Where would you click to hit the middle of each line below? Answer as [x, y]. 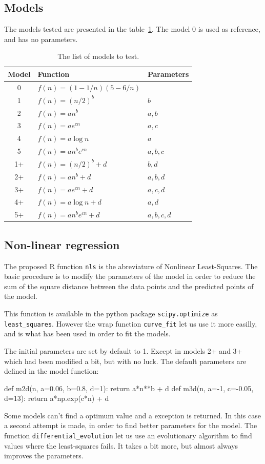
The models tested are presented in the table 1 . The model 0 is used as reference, [132, 29]
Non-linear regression [62, 244]
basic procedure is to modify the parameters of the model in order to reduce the [130, 276]
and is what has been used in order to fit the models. [87, 334]
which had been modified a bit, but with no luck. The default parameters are [125, 361]
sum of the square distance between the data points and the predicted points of [129, 286]
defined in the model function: [52, 371]
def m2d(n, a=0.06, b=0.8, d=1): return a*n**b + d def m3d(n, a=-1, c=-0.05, [129, 388]
